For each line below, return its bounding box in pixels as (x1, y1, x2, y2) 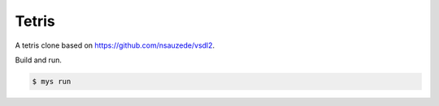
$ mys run (32, 77, 72, 86)
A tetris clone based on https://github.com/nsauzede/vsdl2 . (15, 40, 215, 50)
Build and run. (15, 55, 63, 65)
